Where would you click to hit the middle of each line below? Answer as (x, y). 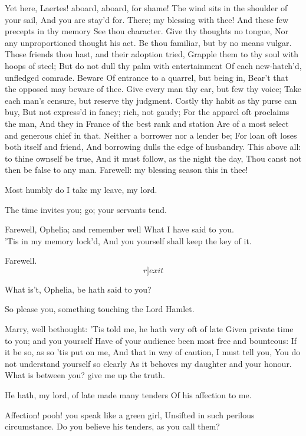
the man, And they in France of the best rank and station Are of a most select (147, 123)
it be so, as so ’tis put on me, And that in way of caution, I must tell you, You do (153, 352)
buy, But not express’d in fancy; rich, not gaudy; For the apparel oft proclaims (147, 112)
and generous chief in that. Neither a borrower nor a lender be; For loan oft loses (151, 135)
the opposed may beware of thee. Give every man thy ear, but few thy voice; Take (153, 89)
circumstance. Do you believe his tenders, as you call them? (112, 426)
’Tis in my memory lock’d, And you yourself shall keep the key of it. (128, 240)
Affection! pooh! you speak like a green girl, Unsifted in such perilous (130, 414)
